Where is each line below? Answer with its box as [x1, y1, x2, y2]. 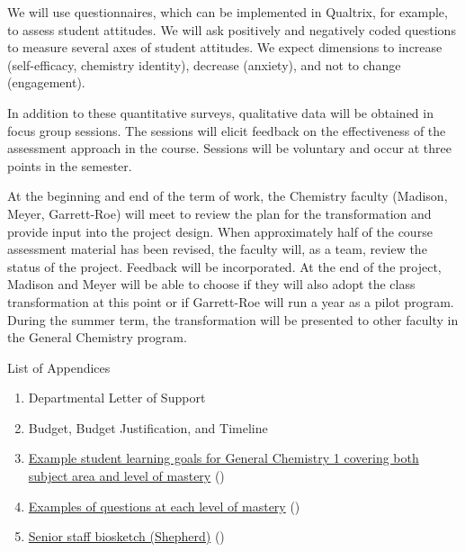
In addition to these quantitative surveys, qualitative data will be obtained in [7, 103, 434, 122]
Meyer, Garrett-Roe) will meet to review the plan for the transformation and [7, 204, 432, 222]
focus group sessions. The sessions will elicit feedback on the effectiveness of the [7, 121, 446, 140]
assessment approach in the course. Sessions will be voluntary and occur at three [7, 139, 452, 158]
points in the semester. [7, 156, 132, 175]
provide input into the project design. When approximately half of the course [7, 222, 433, 240]
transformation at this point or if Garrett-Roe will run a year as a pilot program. [7, 292, 454, 311]
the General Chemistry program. [7, 328, 187, 347]
